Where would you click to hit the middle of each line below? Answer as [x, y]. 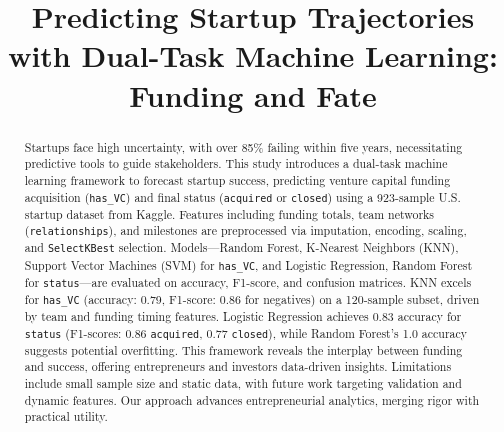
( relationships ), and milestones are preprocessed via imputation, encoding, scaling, [245, 230]
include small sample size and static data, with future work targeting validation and [243, 383]
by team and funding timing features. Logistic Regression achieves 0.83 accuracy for [243, 316]
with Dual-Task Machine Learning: [253, 55]
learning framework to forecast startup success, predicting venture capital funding [237, 179]
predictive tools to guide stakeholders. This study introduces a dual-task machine [236, 163]
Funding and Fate [253, 94]
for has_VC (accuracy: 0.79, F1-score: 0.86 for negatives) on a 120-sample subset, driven [252, 298]
